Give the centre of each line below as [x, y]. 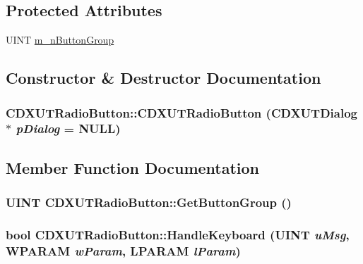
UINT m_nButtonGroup [60, 40]
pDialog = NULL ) [68, 128]
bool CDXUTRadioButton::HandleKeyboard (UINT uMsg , [178, 234]
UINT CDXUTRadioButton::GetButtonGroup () [149, 202]
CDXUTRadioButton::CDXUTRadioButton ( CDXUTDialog [182, 112]
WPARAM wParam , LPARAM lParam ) [123, 250]
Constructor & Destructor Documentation [163, 78]
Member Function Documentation [133, 167]
